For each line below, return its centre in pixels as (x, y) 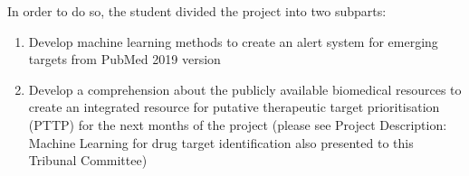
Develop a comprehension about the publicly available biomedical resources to (245, 89)
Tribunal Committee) (88, 160)
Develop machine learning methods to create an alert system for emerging (233, 41)
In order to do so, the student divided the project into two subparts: (197, 11)
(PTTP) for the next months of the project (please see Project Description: (238, 124)
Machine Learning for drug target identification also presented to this (221, 142)
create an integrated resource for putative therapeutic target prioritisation (234, 107)
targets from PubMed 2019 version (124, 59)
